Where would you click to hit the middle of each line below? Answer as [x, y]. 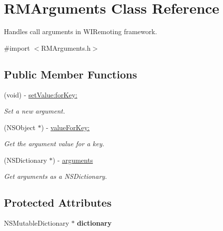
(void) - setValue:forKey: [41, 94]
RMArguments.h [66, 48]
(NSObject [20, 127]
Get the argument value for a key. [54, 144]
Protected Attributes [58, 202]
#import [17, 48]
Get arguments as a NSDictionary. [56, 176]
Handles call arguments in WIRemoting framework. [81, 31]
